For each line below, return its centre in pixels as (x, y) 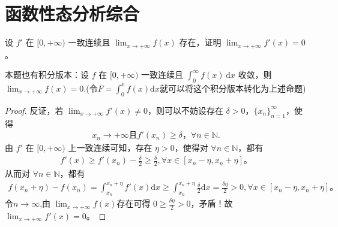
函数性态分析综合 (72, 13)
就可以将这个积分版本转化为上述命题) (233, 88)
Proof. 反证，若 (34, 110)
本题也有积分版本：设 (47, 75)
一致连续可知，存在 (114, 148)
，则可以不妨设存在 (185, 110)
